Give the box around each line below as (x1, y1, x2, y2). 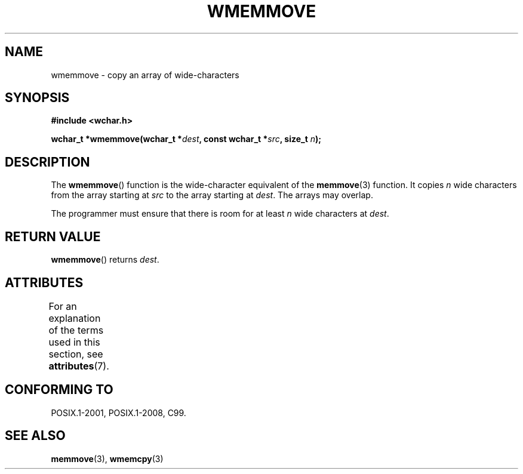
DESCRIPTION (5, 154, 90, 170)
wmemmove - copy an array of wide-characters (51, 69, 239, 80)
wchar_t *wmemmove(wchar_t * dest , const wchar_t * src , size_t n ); (51, 134, 322, 144)
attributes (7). (48, 359, 109, 372)
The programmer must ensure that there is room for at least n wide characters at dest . (51, 208, 389, 219)
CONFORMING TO (5, 382, 113, 398)
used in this (48, 336, 100, 348)
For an (48, 300, 77, 312)
